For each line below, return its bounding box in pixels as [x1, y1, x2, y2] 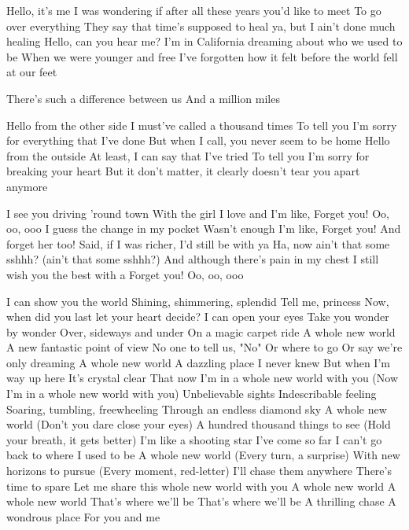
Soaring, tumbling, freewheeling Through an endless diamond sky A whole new [6, 400, 387, 417]
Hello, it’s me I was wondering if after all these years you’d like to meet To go [6, 2, 381, 18]
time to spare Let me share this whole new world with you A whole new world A [6, 477, 396, 494]
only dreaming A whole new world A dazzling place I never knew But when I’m [6, 354, 390, 370]
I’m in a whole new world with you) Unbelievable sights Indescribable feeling [6, 385, 377, 402]
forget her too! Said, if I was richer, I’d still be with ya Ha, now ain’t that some [6, 235, 390, 252]
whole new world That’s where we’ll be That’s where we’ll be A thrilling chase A [6, 493, 396, 510]
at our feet [6, 64, 57, 80]
